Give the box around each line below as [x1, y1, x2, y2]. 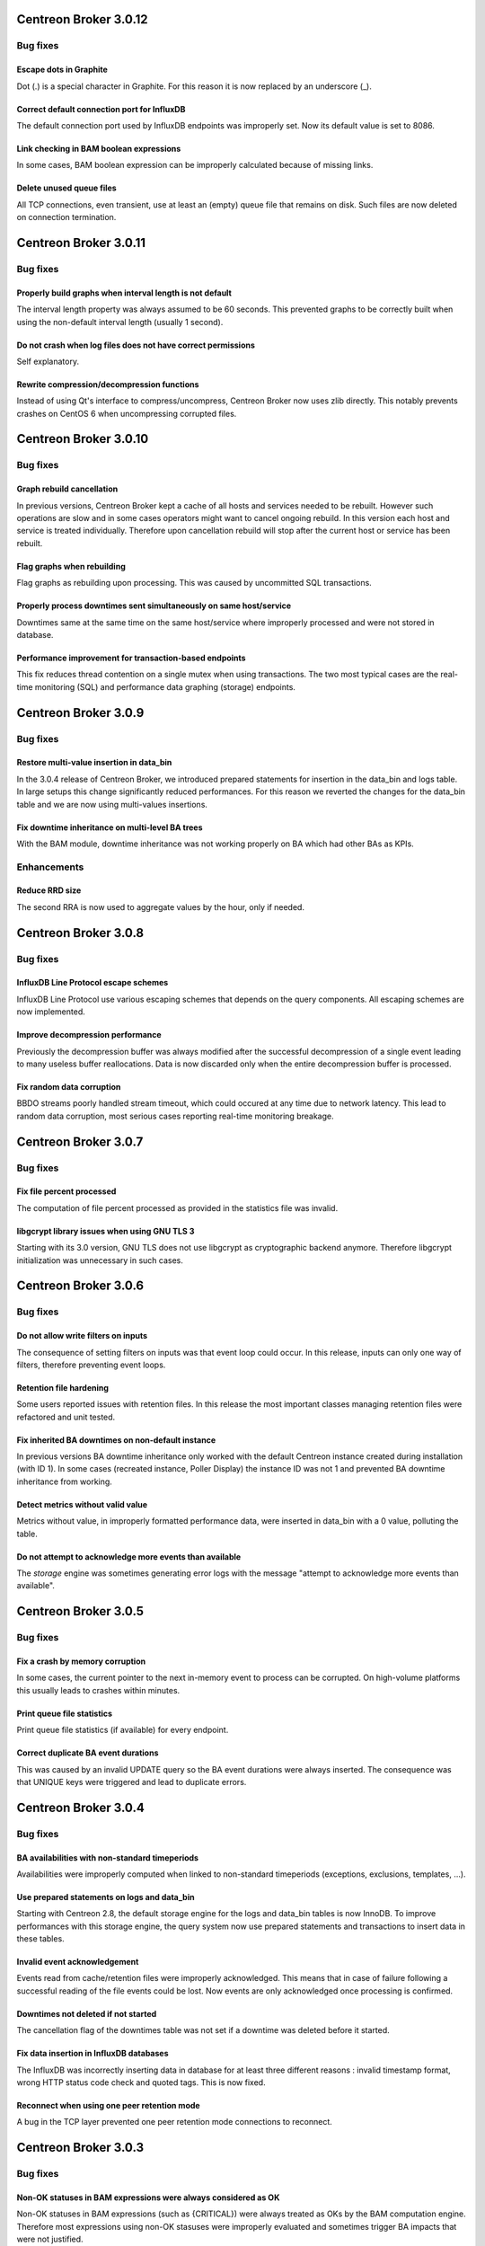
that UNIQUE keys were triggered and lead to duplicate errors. [16, 1776, 247, 1787]
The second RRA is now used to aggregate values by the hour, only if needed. [16, 901, 305, 912]
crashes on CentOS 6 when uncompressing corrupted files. [16, 408, 237, 419]
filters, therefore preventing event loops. [16, 1359, 166, 1370]
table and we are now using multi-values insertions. [16, 799, 208, 809]
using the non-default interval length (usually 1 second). [16, 316, 224, 327]
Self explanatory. [16, 356, 80, 367]
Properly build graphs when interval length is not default [16, 287, 233, 298]
